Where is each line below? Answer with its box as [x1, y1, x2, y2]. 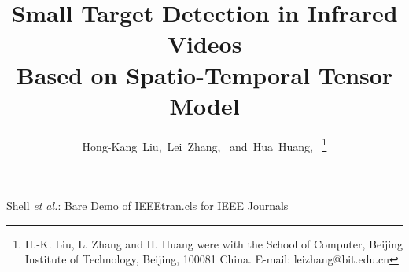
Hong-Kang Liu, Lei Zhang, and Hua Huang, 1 [82, 135, 327, 154]
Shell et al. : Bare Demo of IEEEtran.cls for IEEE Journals [6, 197, 289, 213]
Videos [167, 28, 242, 60]
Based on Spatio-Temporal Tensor [16, 58, 393, 90]
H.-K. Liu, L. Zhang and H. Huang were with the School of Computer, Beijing [24, 235, 403, 252]
